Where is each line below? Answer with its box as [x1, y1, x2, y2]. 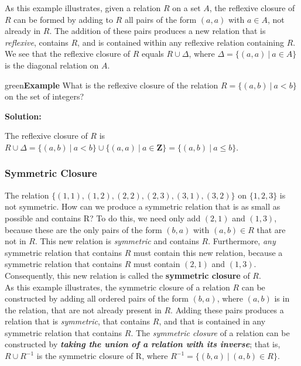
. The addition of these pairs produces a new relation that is [49, 25, 266, 37]
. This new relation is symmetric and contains [35, 235, 199, 247]
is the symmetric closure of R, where [36, 350, 168, 362]
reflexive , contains [5, 36, 69, 48]
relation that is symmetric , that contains [5, 315, 150, 327]
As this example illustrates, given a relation [5, 2, 161, 13]
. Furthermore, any [208, 235, 276, 247]
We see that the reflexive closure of [5, 47, 131, 60]
